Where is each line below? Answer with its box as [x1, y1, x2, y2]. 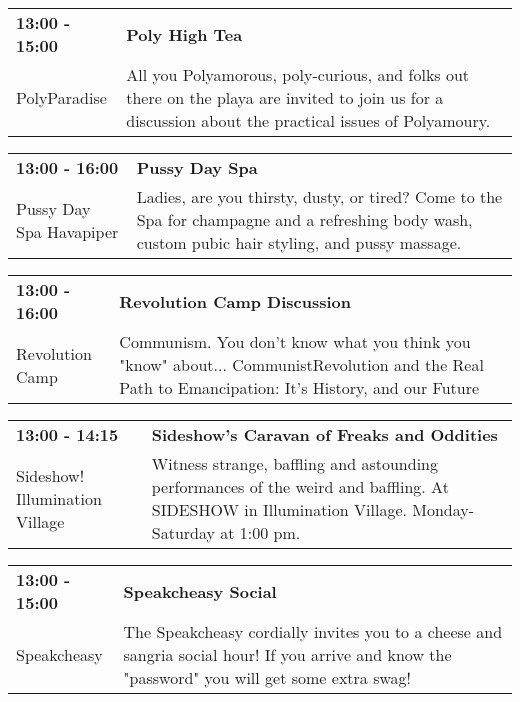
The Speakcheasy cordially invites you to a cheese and [123, 620, 503, 643]
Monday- [412, 498, 475, 521]
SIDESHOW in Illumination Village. [151, 498, 407, 521]
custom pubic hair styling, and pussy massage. [136, 231, 462, 254]
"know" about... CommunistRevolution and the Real [119, 353, 484, 376]
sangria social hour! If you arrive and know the [123, 643, 452, 666]
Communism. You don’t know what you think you [119, 330, 471, 353]
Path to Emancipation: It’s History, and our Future [119, 376, 480, 399]
